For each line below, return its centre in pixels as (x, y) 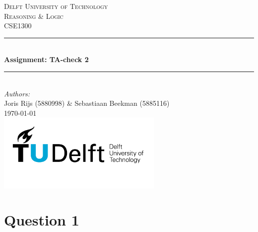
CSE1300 (18, 26)
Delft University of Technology (56, 6)
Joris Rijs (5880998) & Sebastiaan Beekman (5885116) (87, 103)
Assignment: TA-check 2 (46, 59)
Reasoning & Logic (34, 16)
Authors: (17, 93)
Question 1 (42, 220)
